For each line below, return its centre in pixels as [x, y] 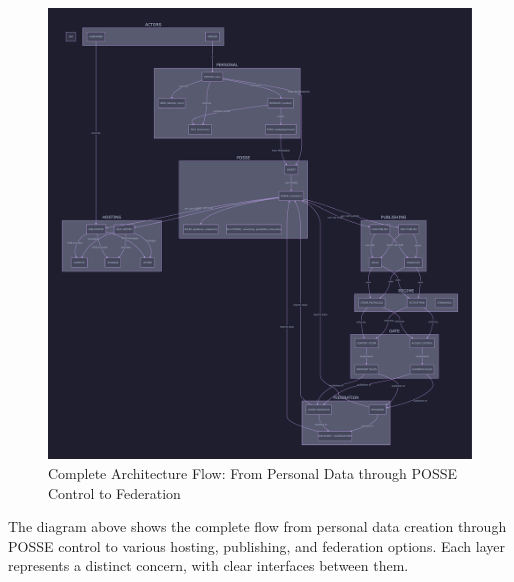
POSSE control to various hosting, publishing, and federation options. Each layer [256, 545]
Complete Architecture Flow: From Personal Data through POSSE [253, 472]
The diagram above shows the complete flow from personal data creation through [257, 526]
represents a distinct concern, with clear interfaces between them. [208, 565]
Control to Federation [114, 492]
